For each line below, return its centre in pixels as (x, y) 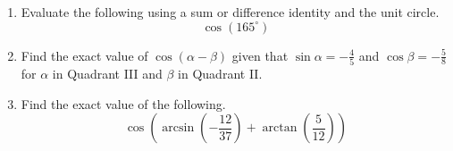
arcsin (178, 128)
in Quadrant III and (107, 73)
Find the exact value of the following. (123, 103)
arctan (280, 128)
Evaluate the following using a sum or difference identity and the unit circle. (230, 12)
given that (260, 55)
